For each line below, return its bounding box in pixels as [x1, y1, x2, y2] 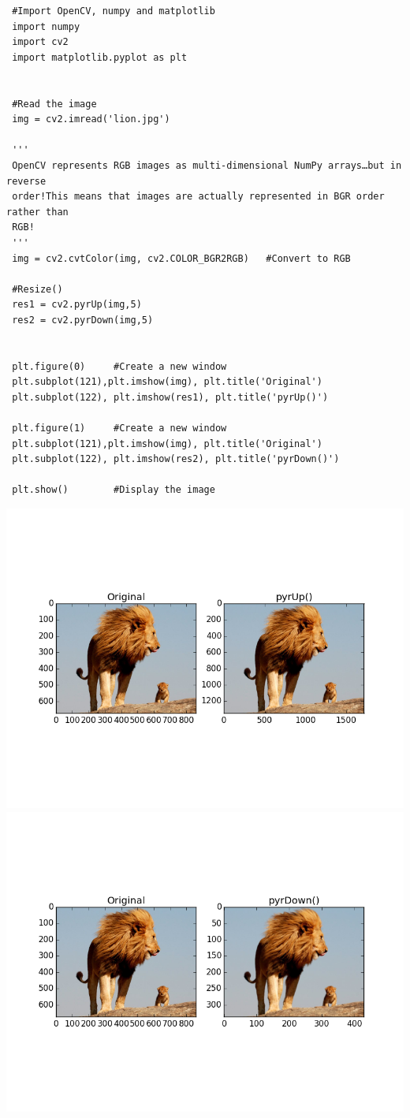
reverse [6, 175, 47, 187]
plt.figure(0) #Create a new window [12, 360, 227, 372]
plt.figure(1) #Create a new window [12, 423, 227, 434]
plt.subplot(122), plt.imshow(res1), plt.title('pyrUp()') [12, 391, 329, 403]
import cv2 [12, 36, 69, 48]
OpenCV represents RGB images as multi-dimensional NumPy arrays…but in [12, 159, 402, 171]
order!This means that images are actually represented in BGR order [12, 191, 385, 203]
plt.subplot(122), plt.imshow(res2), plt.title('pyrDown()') [12, 453, 340, 465]
